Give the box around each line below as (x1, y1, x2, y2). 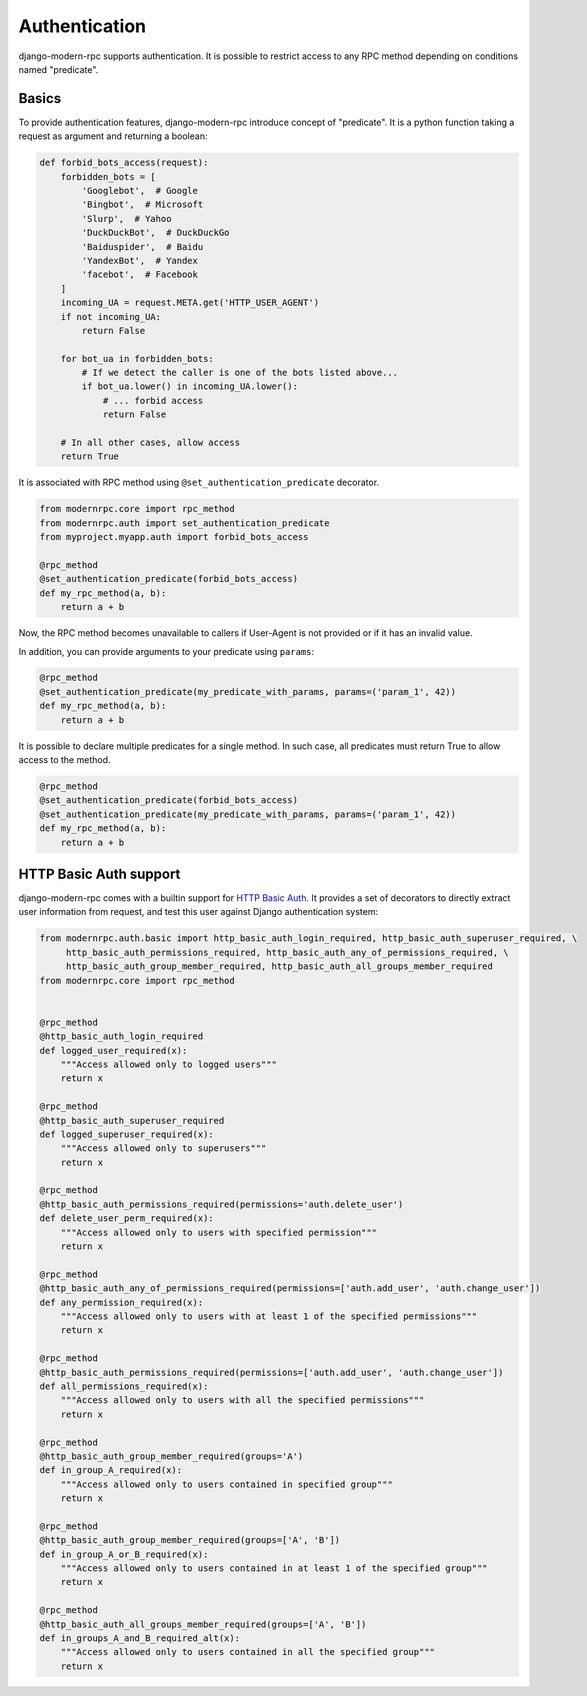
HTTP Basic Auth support (18, 865, 181, 882)
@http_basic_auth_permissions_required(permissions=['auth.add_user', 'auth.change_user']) (39, 1366, 504, 1378)
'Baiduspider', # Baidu (81, 241, 204, 252)
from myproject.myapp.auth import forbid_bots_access (39, 531, 309, 543)
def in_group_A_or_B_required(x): (39, 1548, 209, 1560)
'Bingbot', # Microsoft (81, 199, 204, 210)
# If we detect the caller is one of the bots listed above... (81, 367, 399, 379)
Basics (18, 90, 62, 107)
